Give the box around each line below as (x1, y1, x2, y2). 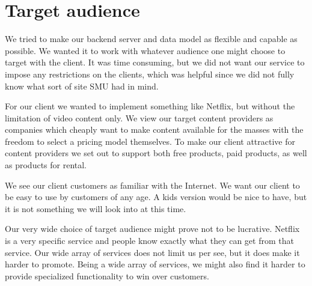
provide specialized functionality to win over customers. (5, 269, 209, 282)
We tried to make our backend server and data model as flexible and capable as (5, 32, 298, 45)
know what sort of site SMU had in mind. (5, 79, 159, 92)
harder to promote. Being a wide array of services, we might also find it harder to (5, 258, 305, 270)
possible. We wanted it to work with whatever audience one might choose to (5, 44, 286, 56)
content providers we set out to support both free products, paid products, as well (5, 147, 307, 159)
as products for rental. (5, 159, 87, 171)
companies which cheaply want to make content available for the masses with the (5, 123, 304, 136)
